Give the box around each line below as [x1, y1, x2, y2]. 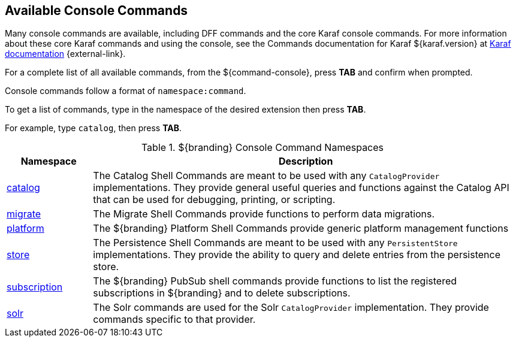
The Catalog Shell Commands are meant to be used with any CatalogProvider [93, 170, 440, 182]
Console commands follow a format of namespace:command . [5, 86, 246, 96]
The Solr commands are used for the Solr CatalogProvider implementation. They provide [93, 301, 489, 314]
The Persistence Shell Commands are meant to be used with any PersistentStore [93, 237, 458, 249]
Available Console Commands [5, 3, 188, 18]
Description [278, 155, 333, 168]
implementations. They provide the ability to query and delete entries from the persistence [93, 249, 501, 261]
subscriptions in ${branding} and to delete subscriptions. [93, 287, 351, 299]
